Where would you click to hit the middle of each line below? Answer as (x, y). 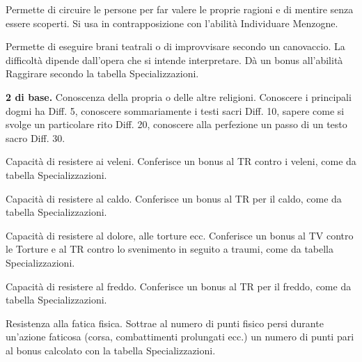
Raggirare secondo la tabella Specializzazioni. (102, 73)
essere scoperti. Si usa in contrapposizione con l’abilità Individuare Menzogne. (172, 23)
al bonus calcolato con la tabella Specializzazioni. (111, 350)
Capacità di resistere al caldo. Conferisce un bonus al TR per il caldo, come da (174, 198)
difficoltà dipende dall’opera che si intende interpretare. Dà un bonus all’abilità (174, 60)
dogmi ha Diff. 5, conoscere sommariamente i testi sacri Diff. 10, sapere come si (175, 110)
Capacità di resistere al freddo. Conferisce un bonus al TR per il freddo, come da (179, 286)
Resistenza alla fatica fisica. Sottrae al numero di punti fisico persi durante (165, 323)
